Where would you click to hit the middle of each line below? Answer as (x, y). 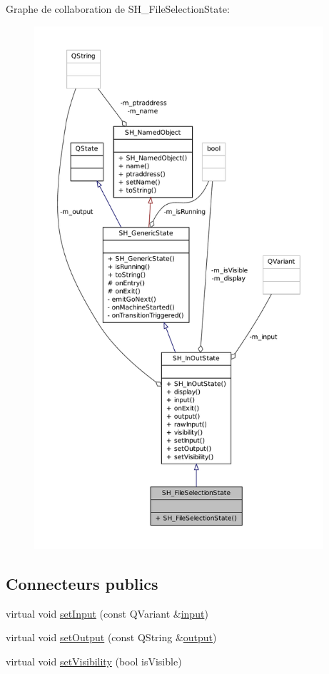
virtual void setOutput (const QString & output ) (111, 637)
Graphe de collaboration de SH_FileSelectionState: (118, 9)
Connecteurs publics (82, 583)
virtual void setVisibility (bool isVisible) (94, 661)
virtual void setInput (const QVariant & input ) (107, 613)
